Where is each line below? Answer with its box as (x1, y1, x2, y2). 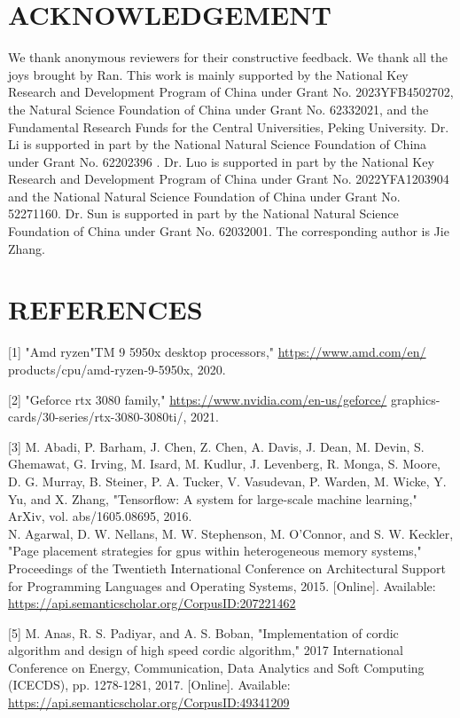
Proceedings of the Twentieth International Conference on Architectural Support (8, 558, 447, 577)
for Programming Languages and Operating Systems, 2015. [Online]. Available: (8, 576, 436, 595)
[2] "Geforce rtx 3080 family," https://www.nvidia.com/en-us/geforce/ (8, 390, 387, 408)
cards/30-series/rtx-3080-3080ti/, (8, 407, 187, 426)
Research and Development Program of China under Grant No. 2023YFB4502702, (8, 83, 454, 101)
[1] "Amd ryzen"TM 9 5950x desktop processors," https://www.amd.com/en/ (8, 343, 426, 361)
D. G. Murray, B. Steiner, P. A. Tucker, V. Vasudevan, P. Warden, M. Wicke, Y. (8, 471, 447, 490)
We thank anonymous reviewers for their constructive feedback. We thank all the (8, 48, 448, 67)
